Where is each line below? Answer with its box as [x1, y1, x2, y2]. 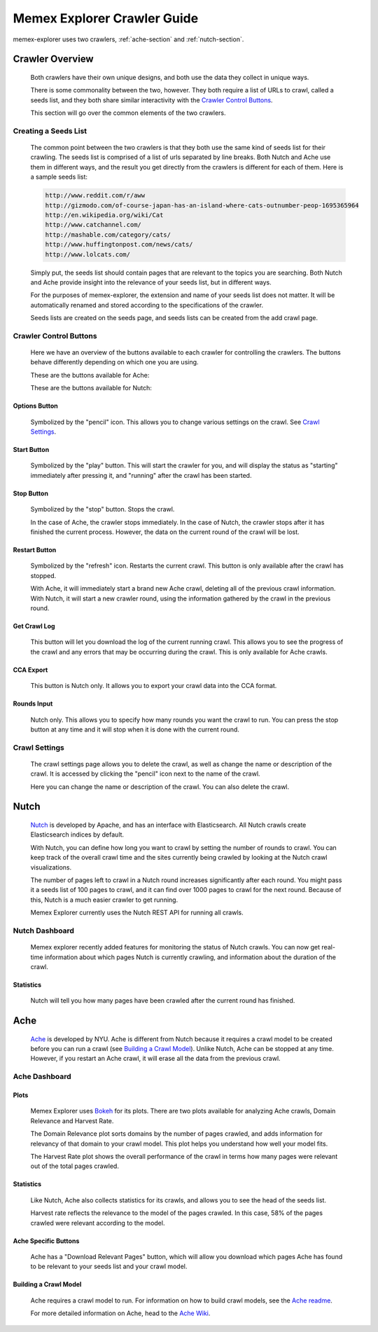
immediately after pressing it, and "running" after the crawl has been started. [30, 471, 252, 479]
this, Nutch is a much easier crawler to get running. [30, 895, 178, 904]
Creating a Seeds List [13, 126, 87, 136]
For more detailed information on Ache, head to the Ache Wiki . [30, 1309, 211, 1317]
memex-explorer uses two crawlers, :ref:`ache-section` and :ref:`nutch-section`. [13, 35, 244, 43]
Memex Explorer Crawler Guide [13, 11, 199, 26]
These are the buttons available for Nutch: [30, 384, 152, 392]
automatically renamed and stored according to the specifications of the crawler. [30, 301, 264, 309]
